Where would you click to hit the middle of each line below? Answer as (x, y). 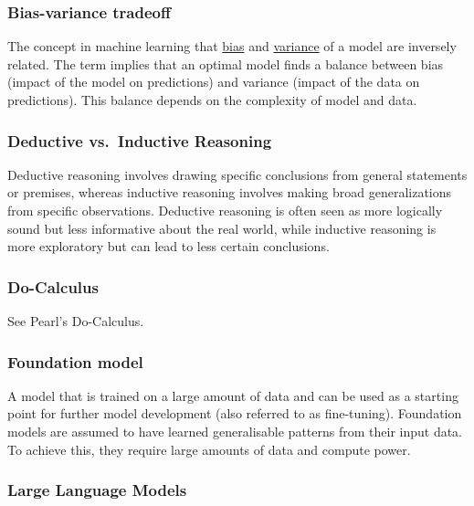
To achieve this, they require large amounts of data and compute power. (209, 449)
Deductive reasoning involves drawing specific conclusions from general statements (237, 174)
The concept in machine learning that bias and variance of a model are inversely (232, 46)
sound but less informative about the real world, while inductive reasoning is (222, 228)
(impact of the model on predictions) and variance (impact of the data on (214, 82)
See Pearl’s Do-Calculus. (76, 321)
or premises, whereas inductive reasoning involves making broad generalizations (230, 192)
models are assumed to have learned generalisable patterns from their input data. (235, 431)
